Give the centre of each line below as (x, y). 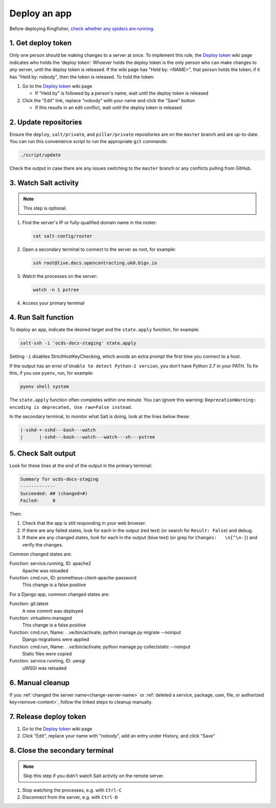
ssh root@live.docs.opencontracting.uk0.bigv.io (95, 263)
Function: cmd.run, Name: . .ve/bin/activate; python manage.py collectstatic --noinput (100, 647)
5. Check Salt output (43, 453)
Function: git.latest (29, 604)
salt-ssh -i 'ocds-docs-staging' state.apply (78, 343)
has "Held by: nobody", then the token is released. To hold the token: (82, 77)
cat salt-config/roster (63, 236)
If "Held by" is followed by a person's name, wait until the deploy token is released (122, 93)
